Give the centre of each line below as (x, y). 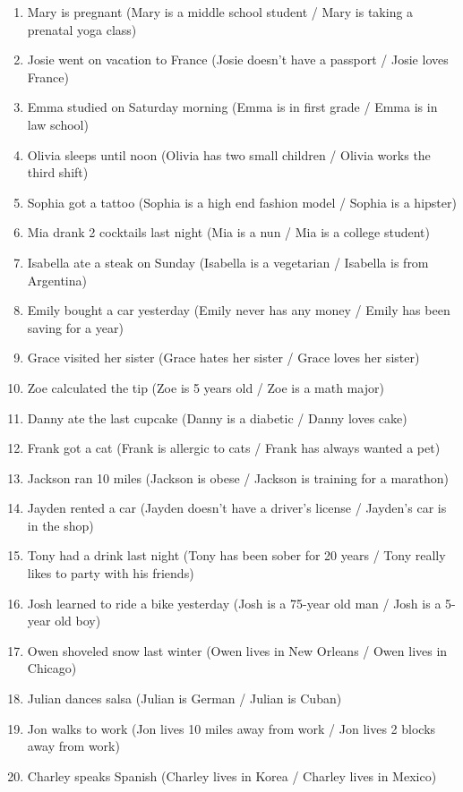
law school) (58, 124)
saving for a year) (75, 327)
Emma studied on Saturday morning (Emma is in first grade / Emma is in (232, 107)
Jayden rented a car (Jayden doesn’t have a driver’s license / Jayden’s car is (237, 508)
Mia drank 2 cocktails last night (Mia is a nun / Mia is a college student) (228, 232)
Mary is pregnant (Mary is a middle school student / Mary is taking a (220, 12)
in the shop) (60, 525)
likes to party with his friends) (111, 573)
